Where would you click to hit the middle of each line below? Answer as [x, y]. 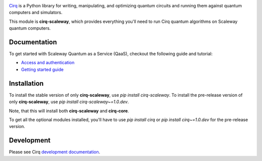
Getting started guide [42, 69]
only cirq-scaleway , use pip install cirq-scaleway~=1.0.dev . [69, 102]
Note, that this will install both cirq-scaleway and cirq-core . [69, 111]
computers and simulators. [36, 13]
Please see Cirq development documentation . [55, 152]
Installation [26, 83]
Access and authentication [48, 63]
